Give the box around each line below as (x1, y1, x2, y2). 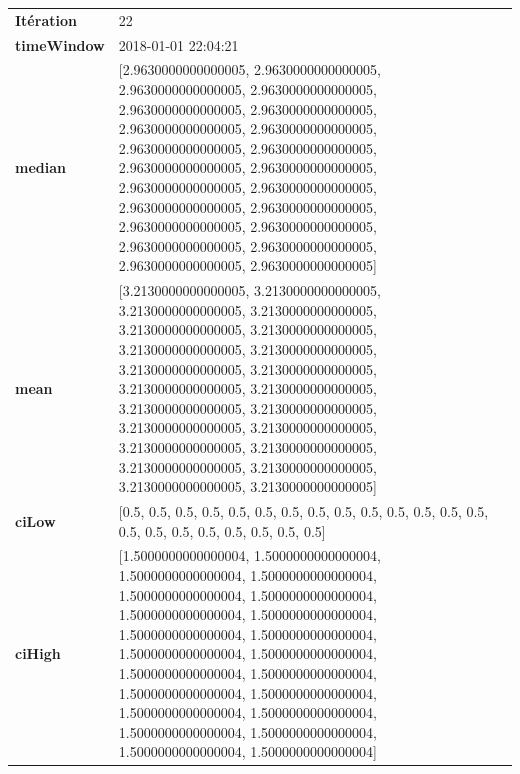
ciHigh (15, 643, 61, 664)
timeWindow (15, 34, 105, 55)
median (15, 157, 66, 178)
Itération (15, 9, 77, 30)
